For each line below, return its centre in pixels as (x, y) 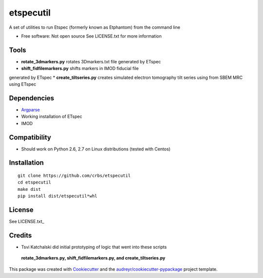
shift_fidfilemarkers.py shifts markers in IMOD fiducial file (80, 69)
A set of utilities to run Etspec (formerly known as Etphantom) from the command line (94, 27)
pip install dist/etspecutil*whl (57, 196)
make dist (29, 189)
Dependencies (32, 98)
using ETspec (23, 84)
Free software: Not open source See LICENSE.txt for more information (91, 36)
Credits (20, 235)
